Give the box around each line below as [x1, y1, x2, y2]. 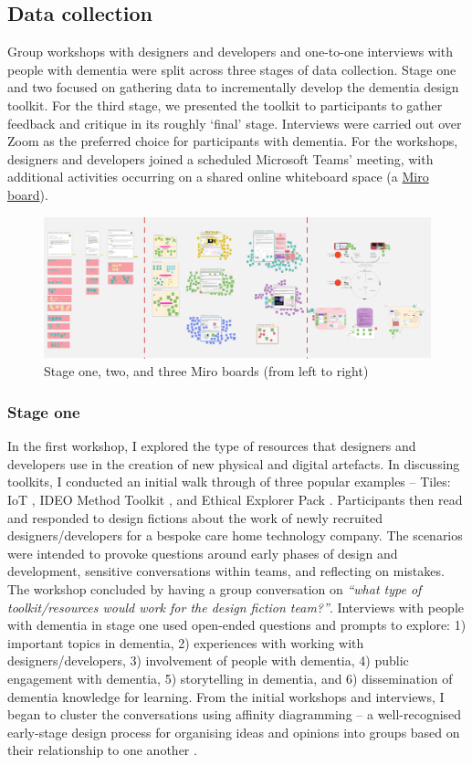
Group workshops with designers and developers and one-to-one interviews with [7, 42, 454, 61]
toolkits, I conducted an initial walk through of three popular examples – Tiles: [7, 472, 451, 491]
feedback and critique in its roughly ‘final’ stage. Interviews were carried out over [7, 113, 462, 132]
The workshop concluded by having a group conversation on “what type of [7, 579, 422, 598]
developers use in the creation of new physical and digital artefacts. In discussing [7, 454, 460, 473]
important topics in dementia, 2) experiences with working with [7, 633, 364, 652]
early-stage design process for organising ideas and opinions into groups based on [7, 722, 460, 741]
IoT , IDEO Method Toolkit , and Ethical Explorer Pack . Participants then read [7, 490, 463, 508]
